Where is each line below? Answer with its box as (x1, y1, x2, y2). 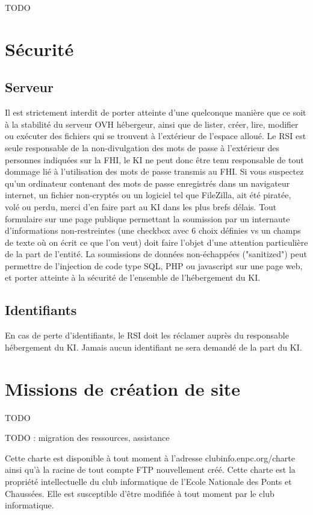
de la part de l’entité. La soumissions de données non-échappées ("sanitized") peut (5, 248, 307, 260)
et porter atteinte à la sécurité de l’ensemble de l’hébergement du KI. (5, 271, 261, 284)
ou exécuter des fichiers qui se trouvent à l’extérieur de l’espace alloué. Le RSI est (5, 130, 306, 142)
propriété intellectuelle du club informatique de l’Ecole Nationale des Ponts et (5, 475, 292, 487)
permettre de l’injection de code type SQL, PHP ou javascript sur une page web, (5, 259, 303, 272)
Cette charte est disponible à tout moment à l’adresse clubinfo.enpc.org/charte (5, 451, 295, 464)
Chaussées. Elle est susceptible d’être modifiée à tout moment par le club (5, 487, 274, 499)
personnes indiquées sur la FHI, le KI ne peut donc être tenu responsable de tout (5, 153, 304, 166)
